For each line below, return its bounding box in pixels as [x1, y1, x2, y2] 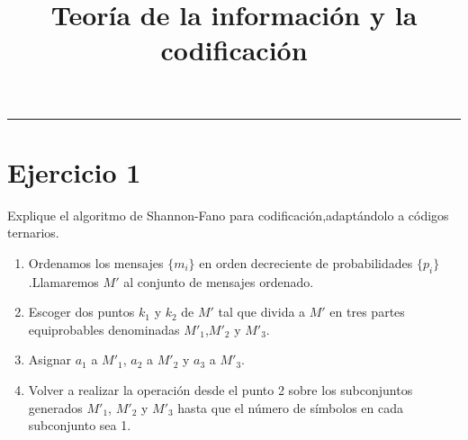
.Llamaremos [28, 272, 99, 291]
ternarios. [7, 223, 59, 242]
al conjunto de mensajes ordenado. [123, 272, 314, 291]
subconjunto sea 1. [28, 416, 131, 435]
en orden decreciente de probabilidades [199, 253, 413, 272]
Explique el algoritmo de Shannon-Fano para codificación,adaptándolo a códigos [7, 205, 449, 224]
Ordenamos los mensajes [28, 253, 164, 272]
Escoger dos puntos [28, 302, 135, 321]
